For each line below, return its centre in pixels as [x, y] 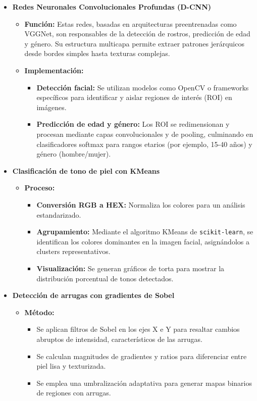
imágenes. [52, 107]
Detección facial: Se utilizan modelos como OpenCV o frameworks [143, 87]
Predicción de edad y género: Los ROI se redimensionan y [133, 124]
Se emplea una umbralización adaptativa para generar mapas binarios [144, 383]
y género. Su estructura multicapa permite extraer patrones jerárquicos [134, 43]
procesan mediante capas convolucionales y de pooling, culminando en [145, 134]
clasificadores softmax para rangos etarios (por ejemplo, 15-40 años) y [144, 144]
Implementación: [54, 70]
